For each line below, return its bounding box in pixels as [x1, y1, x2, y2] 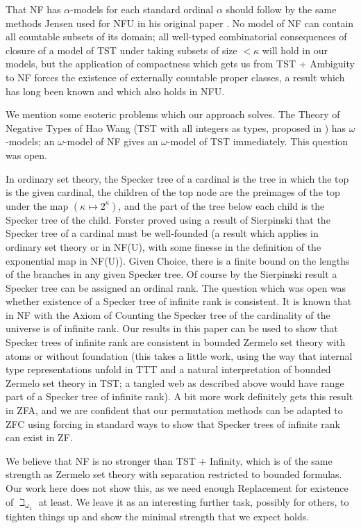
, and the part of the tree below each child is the [118, 198, 325, 213]
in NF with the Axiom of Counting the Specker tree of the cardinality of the [6, 307, 330, 322]
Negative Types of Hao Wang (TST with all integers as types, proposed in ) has [6, 120, 346, 135]
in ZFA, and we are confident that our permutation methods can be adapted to [6, 403, 343, 418]
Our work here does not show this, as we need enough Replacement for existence [6, 481, 349, 495]
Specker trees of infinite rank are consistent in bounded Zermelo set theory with [6, 335, 346, 349]
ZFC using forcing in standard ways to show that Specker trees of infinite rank [6, 416, 340, 431]
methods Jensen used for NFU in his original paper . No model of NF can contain [6, 15, 354, 30]
